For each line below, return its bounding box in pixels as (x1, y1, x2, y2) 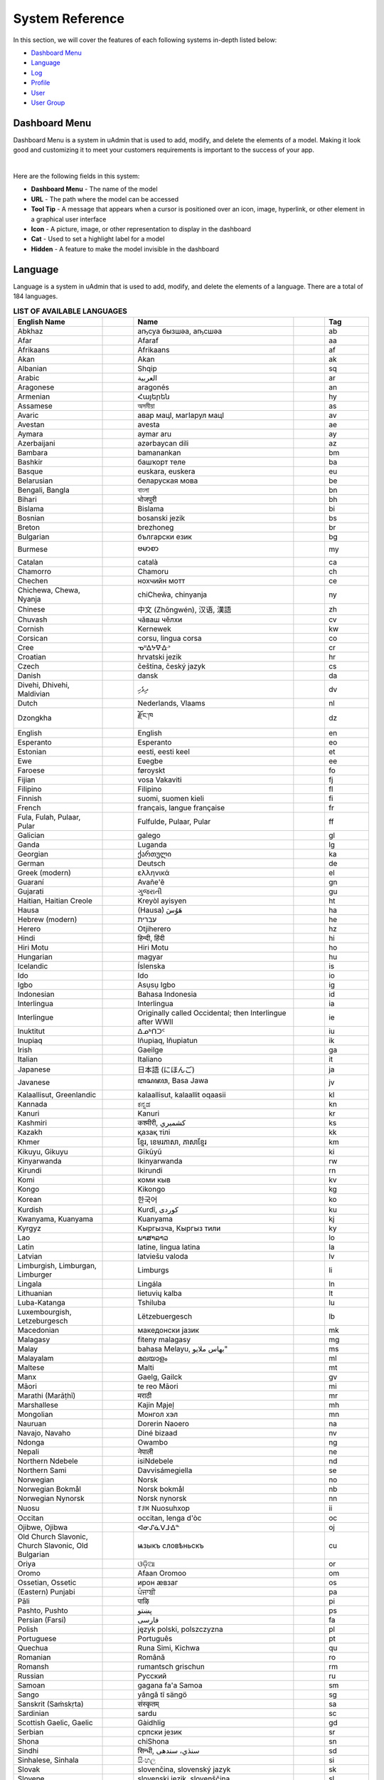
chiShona (137, 1736, 170, 1746)
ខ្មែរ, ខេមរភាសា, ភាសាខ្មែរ (137, 1136, 207, 1146)
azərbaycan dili (137, 438, 189, 448)
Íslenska (137, 961, 166, 971)
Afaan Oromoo (137, 1568, 187, 1578)
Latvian (17, 1251, 43, 1261)
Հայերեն (137, 392, 170, 402)
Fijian (17, 775, 36, 785)
